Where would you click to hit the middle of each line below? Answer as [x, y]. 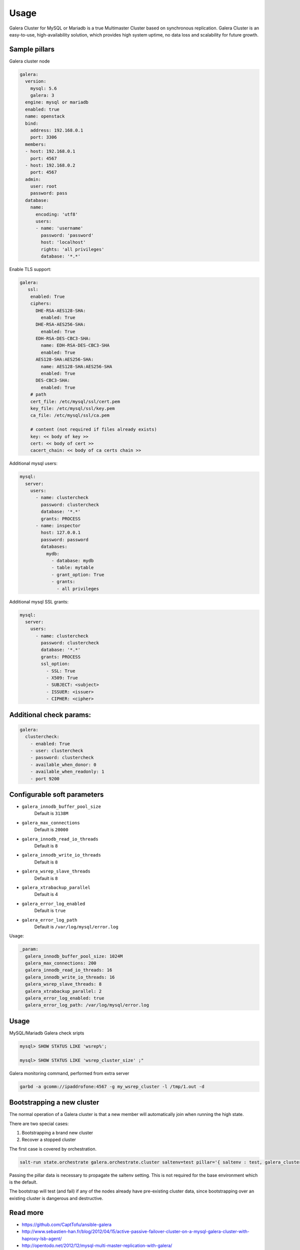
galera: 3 [42, 95]
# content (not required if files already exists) [93, 429]
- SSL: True [60, 671]
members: [36, 144]
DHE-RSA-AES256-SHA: [61, 324]
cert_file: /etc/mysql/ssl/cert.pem [75, 401]
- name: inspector [58, 526]
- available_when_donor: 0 [63, 764]
